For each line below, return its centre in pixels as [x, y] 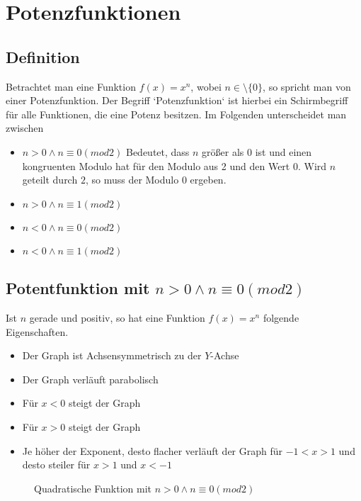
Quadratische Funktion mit [93, 488]
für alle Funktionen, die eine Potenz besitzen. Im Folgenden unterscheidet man [176, 114]
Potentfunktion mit [78, 288]
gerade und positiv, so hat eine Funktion [117, 317]
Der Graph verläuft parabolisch [90, 379]
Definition [43, 56]
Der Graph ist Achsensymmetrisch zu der [112, 355]
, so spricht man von [307, 86]
